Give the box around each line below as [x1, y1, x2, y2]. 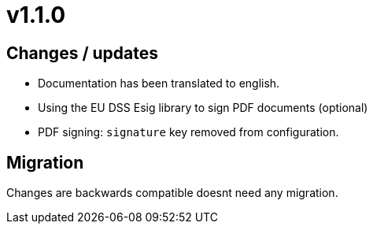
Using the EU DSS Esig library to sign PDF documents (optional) [38, 101, 368, 115]
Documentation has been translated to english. [38, 76, 280, 91]
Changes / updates [6, 43, 159, 63]
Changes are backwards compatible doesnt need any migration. [6, 186, 338, 200]
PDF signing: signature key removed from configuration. [38, 125, 339, 139]
